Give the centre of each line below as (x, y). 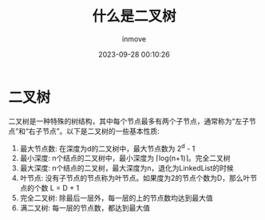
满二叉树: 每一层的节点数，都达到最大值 (85, 208)
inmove (134, 39)
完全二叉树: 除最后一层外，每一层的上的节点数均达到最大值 (116, 198)
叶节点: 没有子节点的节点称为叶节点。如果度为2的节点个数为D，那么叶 (135, 178)
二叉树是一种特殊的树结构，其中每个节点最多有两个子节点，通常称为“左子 (129, 121)
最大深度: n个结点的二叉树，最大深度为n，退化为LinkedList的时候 (127, 168)
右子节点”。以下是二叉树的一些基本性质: (94, 131)
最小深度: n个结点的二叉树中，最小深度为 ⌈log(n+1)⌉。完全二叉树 (125, 158)
